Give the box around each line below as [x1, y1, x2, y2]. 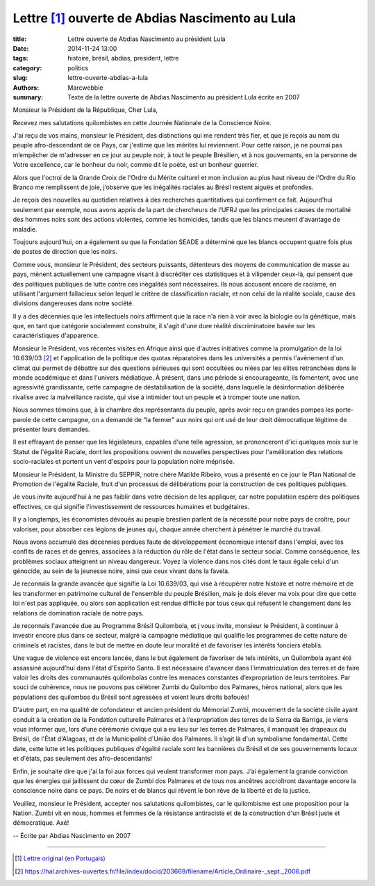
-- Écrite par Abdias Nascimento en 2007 [12, 831, 131, 839]
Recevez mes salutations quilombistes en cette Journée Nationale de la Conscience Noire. [12, 118, 272, 127]
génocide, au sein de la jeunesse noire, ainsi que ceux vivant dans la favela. [12, 567, 230, 575]
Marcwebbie [67, 83, 103, 92]
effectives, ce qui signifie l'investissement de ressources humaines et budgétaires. [12, 502, 250, 510]
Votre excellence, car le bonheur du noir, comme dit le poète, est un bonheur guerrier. [12, 161, 259, 169]
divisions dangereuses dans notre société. [12, 299, 135, 307]
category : [12, 63, 42, 72]
